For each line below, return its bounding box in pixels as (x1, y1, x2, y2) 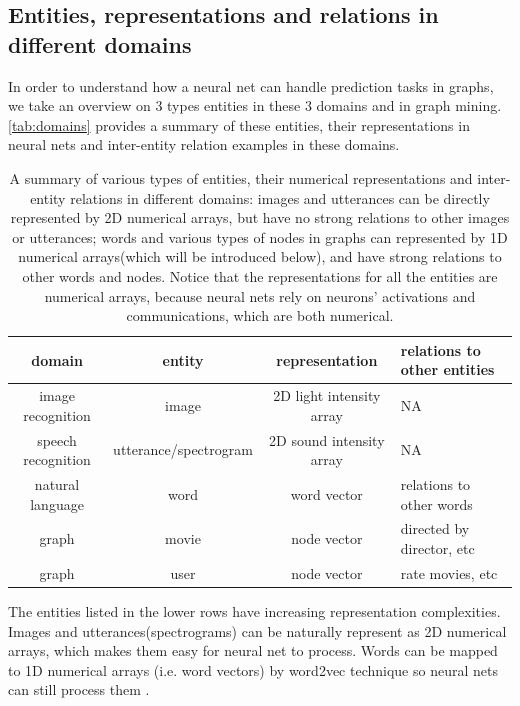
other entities (400, 359, 495, 380)
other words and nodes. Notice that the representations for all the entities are (22, 265, 498, 286)
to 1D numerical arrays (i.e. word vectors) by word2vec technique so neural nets (8, 659, 498, 680)
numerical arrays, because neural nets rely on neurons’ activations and (44, 285, 476, 306)
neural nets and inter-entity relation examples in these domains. (8, 134, 400, 155)
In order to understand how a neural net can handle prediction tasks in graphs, (8, 75, 494, 96)
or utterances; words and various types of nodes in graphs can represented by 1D (12, 226, 508, 247)
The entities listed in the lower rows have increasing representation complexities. (8, 601, 501, 621)
